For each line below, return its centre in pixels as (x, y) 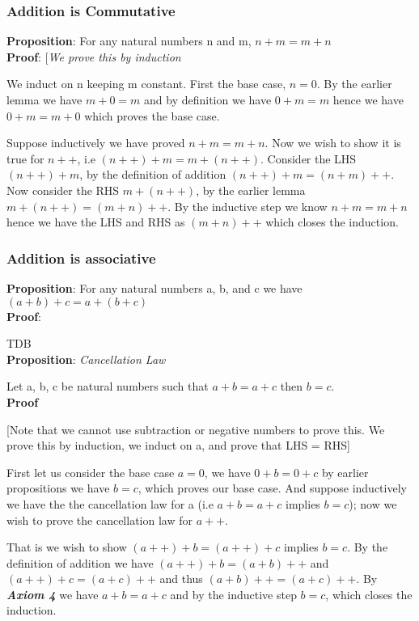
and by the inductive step (233, 594)
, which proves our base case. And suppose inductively (272, 488)
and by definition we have (208, 99)
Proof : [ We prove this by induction (94, 56)
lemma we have (44, 99)
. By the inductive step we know (248, 206)
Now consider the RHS (63, 190)
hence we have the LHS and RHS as (96, 222)
